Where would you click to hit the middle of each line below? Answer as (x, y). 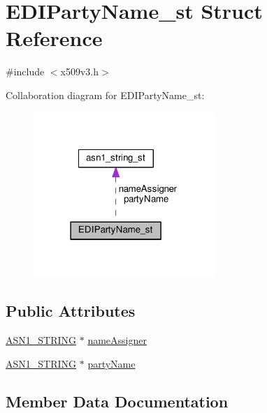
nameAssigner (117, 340)
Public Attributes (71, 311)
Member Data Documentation (117, 401)
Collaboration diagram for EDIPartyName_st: (105, 95)
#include (25, 72)
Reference (54, 38)
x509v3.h (80, 72)
